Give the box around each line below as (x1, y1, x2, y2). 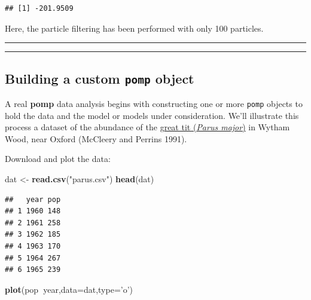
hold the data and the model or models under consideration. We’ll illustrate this (5, 109, 299, 121)
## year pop (5, 195, 61, 204)
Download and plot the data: (5, 152, 111, 165)
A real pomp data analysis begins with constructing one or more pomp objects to (5, 97, 303, 109)
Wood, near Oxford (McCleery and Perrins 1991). (5, 132, 187, 145)
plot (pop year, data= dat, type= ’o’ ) (5, 283, 133, 295)
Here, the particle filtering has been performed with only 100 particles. (5, 22, 264, 34)
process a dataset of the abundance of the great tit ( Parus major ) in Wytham (5, 121, 290, 133)
